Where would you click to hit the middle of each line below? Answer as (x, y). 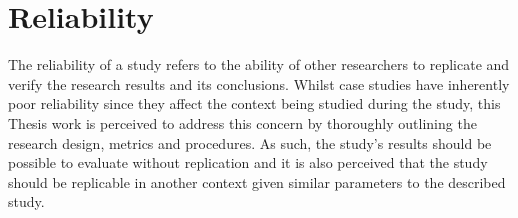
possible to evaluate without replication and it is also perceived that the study (248, 162)
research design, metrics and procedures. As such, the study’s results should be (250, 142)
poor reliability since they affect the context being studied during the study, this (254, 103)
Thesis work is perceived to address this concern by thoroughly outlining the (242, 122)
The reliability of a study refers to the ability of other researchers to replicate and (259, 64)
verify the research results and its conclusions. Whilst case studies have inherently (259, 83)
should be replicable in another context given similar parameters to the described (257, 181)
